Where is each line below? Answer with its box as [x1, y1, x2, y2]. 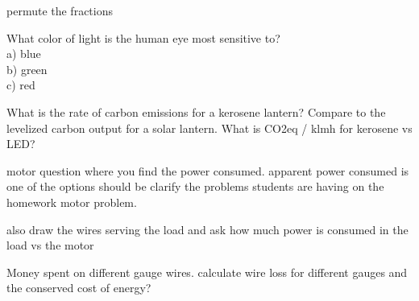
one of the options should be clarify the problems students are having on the [6, 178, 384, 195]
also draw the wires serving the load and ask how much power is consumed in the [6, 221, 409, 237]
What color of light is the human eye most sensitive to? [6, 29, 280, 46]
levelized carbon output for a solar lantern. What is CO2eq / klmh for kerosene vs [6, 119, 413, 136]
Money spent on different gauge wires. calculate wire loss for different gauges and [6, 263, 408, 280]
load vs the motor [6, 237, 94, 254]
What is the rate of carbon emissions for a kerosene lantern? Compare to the [6, 103, 386, 120]
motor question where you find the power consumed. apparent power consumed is [6, 162, 409, 179]
